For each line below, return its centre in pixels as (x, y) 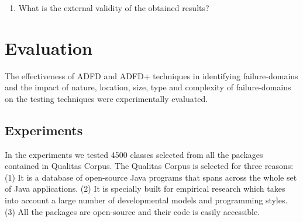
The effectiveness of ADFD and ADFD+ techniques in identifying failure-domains (151, 75)
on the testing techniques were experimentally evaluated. (106, 98)
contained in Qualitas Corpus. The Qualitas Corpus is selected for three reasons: (149, 166)
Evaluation (49, 47)
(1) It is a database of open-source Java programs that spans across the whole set (151, 177)
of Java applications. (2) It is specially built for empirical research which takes (145, 188)
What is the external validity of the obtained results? (114, 8)
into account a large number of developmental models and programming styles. (146, 200)
